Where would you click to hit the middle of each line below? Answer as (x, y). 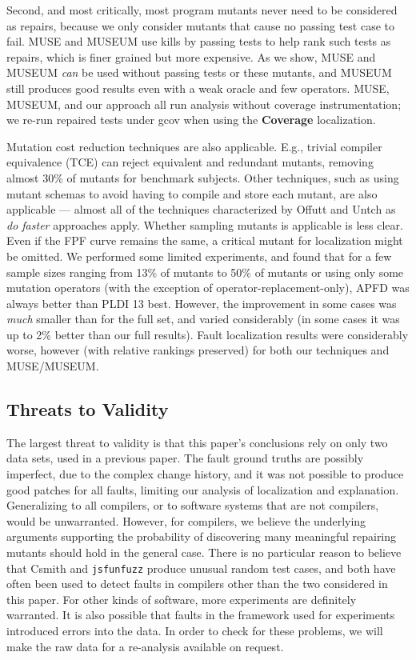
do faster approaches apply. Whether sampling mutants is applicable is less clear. (205, 224)
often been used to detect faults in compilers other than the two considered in (197, 584)
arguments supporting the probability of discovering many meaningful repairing (202, 536)
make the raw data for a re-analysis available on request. (145, 646)
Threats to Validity (88, 409)
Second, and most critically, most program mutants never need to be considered (202, 10)
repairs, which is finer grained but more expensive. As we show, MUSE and (191, 56)
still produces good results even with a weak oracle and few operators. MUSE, (198, 88)
